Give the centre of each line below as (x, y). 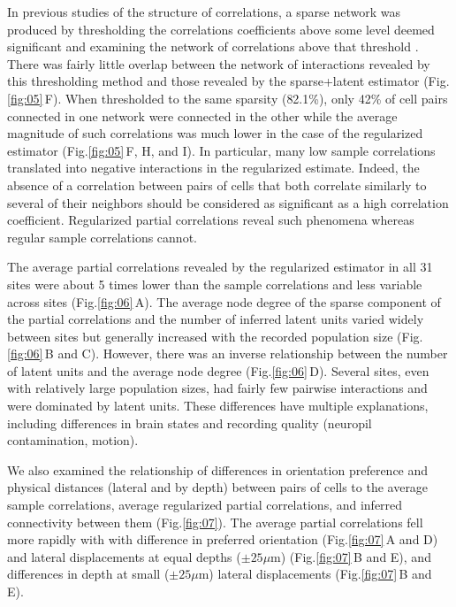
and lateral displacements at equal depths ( (124, 556)
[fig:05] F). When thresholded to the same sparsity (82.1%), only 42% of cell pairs (228, 98)
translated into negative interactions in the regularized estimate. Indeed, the (213, 168)
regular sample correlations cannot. (102, 237)
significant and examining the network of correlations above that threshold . (213, 46)
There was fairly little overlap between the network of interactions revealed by (219, 63)
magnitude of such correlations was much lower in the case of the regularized (215, 133)
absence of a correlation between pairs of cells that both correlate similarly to (217, 184)
